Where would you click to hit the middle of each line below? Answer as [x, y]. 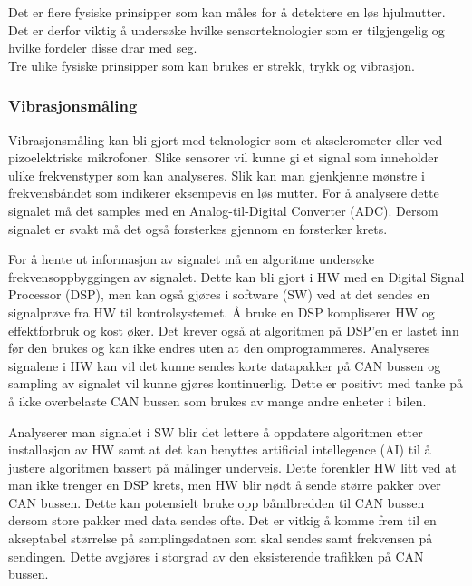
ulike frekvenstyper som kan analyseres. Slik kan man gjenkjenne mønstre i [217, 175]
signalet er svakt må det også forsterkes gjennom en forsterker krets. [198, 228]
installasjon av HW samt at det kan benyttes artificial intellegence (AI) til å [220, 449]
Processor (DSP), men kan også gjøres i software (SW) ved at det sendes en [219, 294]
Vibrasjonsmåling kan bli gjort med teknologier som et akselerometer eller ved [226, 139]
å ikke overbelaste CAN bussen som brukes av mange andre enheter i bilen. [217, 400]
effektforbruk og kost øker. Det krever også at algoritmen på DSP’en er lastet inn [234, 330]
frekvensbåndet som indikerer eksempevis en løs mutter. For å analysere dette [224, 193]
